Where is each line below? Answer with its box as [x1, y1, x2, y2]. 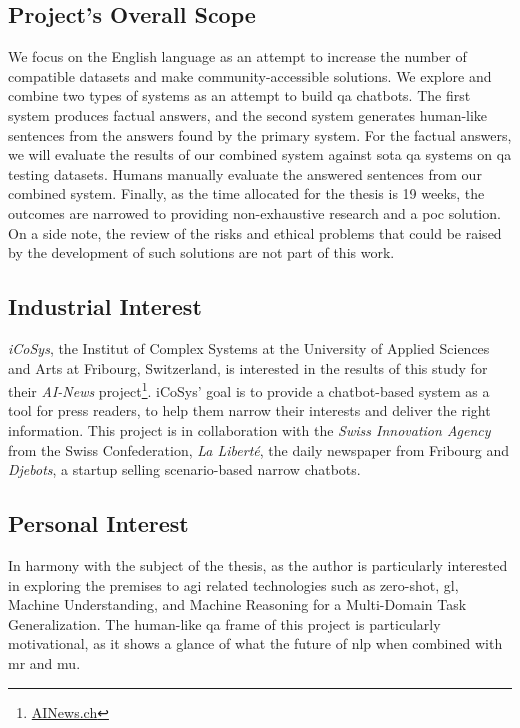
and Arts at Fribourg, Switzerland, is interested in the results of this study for [8, 357, 488, 378]
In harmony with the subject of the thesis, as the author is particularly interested [8, 554, 508, 575]
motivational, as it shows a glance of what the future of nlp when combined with [8, 633, 503, 654]
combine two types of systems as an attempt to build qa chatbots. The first [8, 85, 471, 106]
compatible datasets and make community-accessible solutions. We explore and [8, 65, 492, 86]
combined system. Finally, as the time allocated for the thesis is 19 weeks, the [8, 183, 485, 204]
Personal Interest [8, 508, 189, 539]
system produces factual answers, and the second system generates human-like [8, 104, 488, 125]
